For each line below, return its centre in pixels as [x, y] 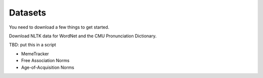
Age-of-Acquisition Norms [48, 67]
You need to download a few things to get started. [59, 27]
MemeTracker [35, 54]
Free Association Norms [45, 61]
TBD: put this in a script [32, 45]
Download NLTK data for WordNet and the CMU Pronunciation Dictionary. [83, 36]
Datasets [28, 13]
